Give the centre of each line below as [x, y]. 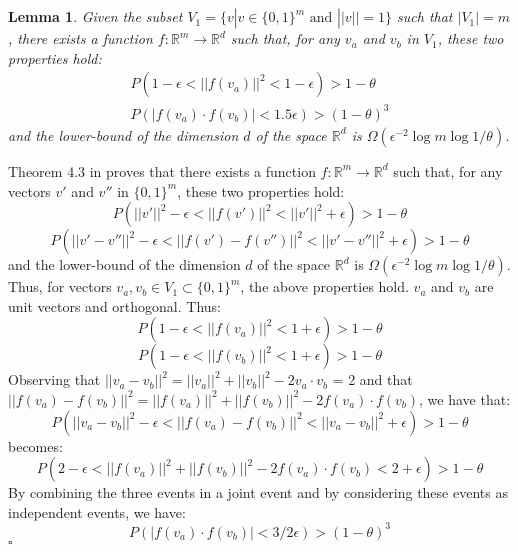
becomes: [35, 445]
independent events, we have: [97, 511]
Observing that [54, 379]
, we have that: [465, 398]
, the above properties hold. [324, 286]
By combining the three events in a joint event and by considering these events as [258, 492]
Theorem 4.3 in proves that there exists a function [162, 170]
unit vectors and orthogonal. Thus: [114, 305]
